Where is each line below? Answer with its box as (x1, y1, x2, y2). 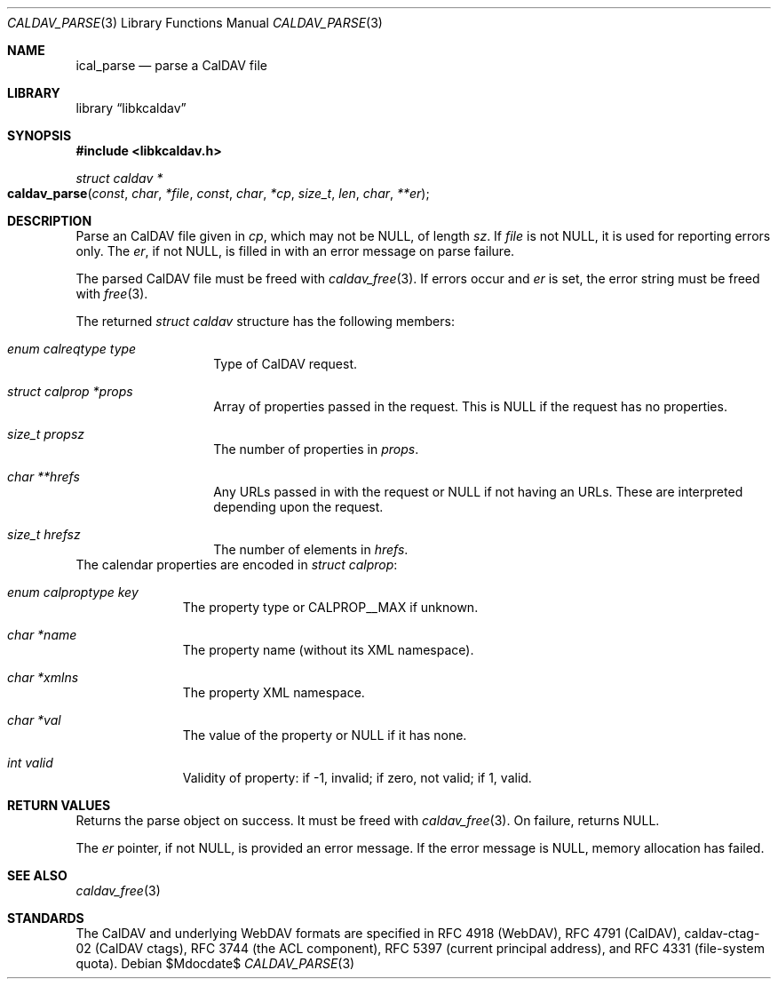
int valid (7, 755, 53, 770)
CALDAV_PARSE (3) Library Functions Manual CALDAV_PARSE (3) (7, 15, 383, 30)
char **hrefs (7, 469, 80, 484)
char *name (7, 627, 77, 642)
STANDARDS (7, 910, 84, 926)
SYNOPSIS (7, 128, 72, 143)
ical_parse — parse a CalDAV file (75, 58, 267, 73)
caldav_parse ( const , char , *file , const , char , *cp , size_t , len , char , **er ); (7, 186, 430, 201)
